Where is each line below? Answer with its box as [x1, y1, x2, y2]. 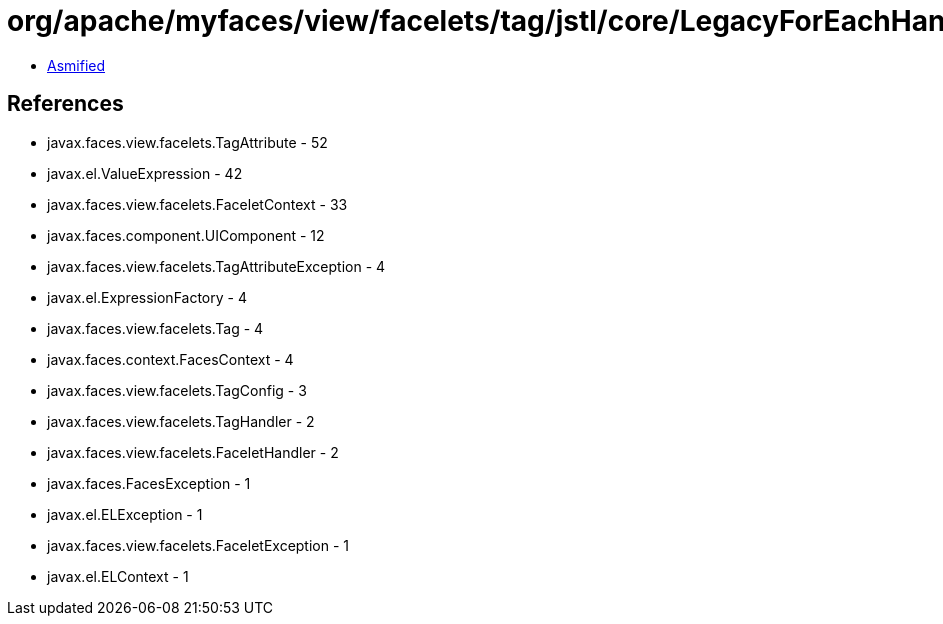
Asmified [47, 56, 106, 74]
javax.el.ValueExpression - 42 [47, 164, 243, 182]
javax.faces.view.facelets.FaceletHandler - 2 [47, 443, 339, 461]
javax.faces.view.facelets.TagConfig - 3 [47, 381, 307, 399]
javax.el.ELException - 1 [47, 505, 203, 523]
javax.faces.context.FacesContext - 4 [47, 350, 294, 368]
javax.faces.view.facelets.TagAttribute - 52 [47, 133, 328, 151]
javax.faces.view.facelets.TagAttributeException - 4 [47, 257, 386, 275]
